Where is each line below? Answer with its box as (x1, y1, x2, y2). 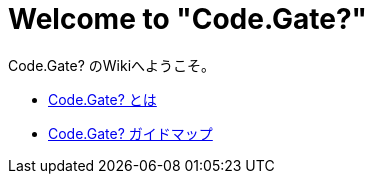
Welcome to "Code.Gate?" (8, 2, 368, 36)
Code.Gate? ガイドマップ (48, 124, 213, 142)
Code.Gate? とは (48, 90, 157, 108)
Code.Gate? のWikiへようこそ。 (8, 56, 216, 74)
